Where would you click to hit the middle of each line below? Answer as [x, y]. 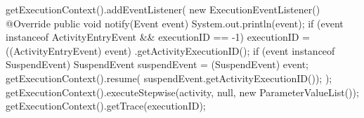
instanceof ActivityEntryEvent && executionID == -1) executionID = [158, 37]
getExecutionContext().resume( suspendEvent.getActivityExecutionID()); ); [169, 78]
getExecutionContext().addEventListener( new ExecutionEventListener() [163, 9]
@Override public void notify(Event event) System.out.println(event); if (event [175, 23]
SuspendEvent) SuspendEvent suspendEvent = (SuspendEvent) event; [157, 64]
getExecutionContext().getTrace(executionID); [106, 106]
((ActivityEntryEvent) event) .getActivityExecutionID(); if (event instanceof [170, 50]
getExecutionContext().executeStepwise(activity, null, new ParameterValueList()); [182, 92]
